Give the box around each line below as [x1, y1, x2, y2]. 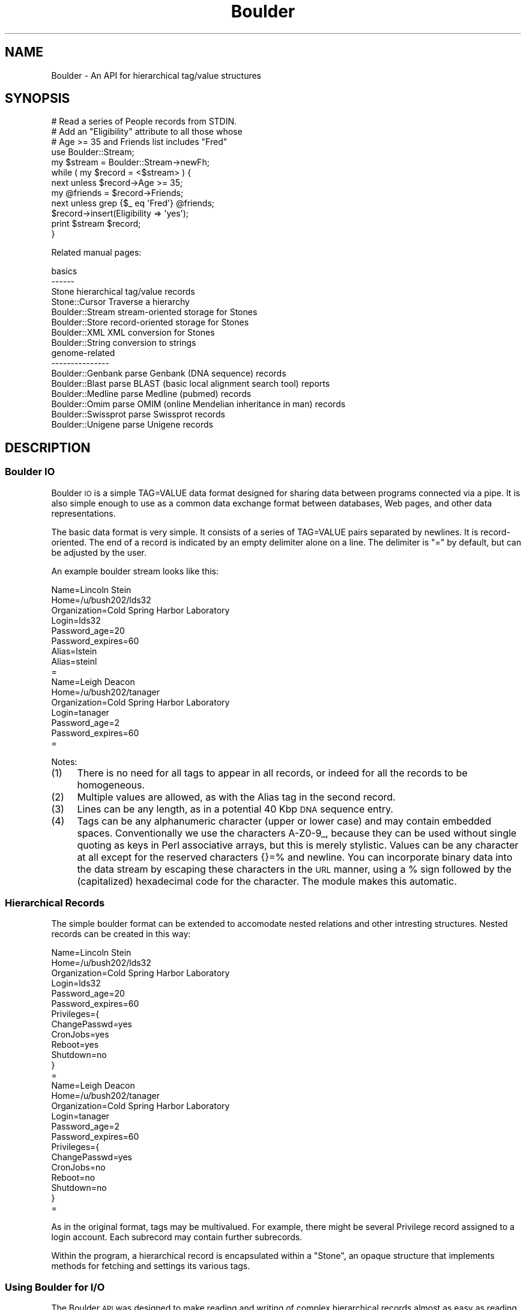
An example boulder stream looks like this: [51, 565, 219, 576]
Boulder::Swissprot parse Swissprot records [51, 409, 225, 420]
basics [51, 266, 77, 277]
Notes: [51, 756, 77, 767]
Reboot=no [51, 1172, 95, 1183]
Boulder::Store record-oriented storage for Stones [51, 317, 249, 328]
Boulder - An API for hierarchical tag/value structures [51, 70, 262, 81]
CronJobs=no [51, 1162, 106, 1173]
